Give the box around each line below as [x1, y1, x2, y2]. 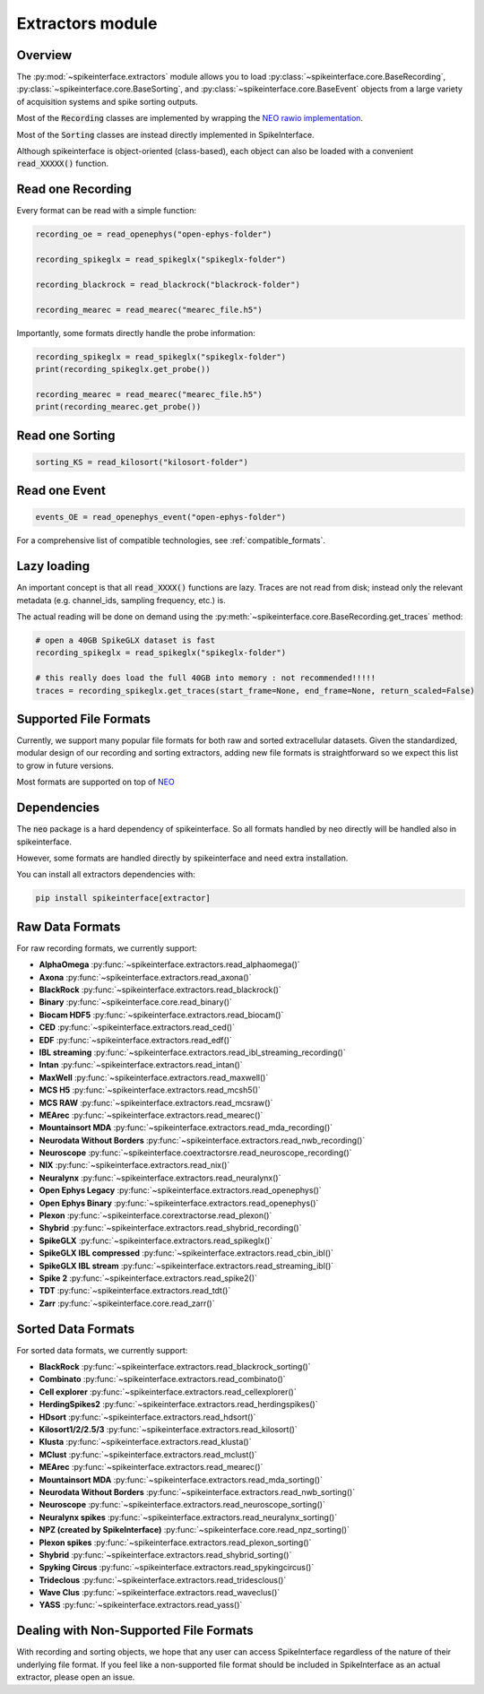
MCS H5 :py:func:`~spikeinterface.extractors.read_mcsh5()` [39, 1085, 262, 1095]
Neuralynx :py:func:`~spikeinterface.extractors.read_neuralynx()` [39, 1172, 281, 1183]
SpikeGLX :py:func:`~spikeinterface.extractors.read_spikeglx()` [39, 1235, 273, 1246]
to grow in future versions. [16, 760, 114, 771]
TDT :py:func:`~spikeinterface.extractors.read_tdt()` [39, 1285, 231, 1296]
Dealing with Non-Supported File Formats [16, 1623, 255, 1638]
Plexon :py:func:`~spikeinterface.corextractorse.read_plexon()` [39, 1210, 272, 1221]
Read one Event [16, 483, 107, 498]
